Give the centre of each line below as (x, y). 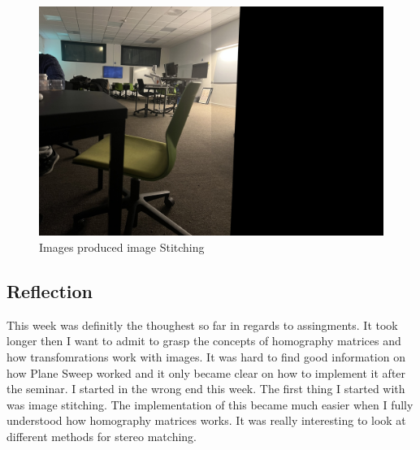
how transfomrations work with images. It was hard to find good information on (206, 356)
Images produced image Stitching (122, 247)
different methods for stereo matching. (102, 436)
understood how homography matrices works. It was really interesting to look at (206, 420)
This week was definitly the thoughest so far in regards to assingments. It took (202, 325)
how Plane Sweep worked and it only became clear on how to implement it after (206, 372)
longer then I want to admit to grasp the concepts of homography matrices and (204, 341)
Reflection (50, 290)
